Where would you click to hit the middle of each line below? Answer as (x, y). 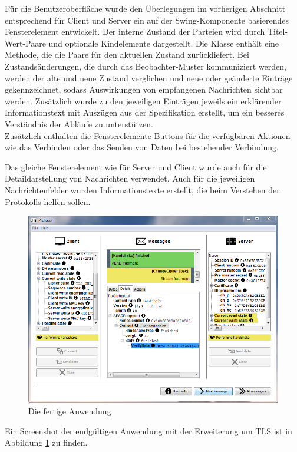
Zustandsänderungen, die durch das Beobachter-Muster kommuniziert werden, (146, 66)
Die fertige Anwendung (70, 411)
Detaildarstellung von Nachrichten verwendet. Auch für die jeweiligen (130, 178)
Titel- (278, 32)
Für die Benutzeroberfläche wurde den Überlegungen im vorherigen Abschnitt (145, 8)
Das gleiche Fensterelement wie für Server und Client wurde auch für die (136, 166)
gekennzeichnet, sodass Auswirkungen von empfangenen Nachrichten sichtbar (144, 89)
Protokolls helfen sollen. (48, 201)
